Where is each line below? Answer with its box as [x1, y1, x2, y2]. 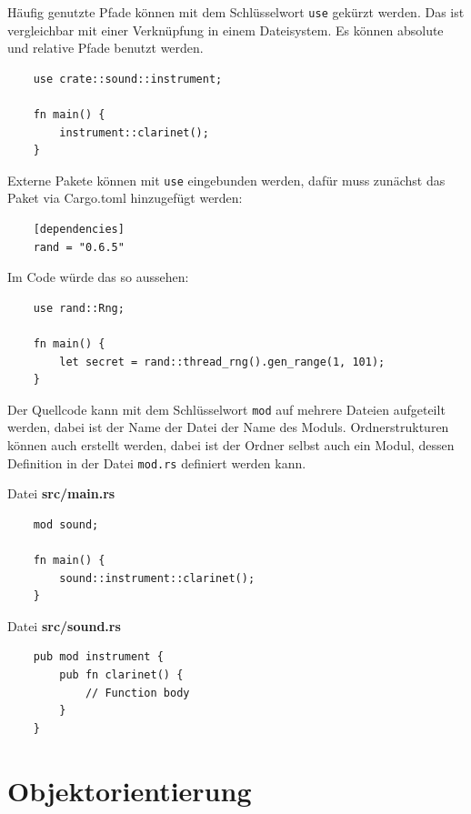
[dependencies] [33, 223, 125, 236]
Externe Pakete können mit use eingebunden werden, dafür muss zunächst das [7, 170, 446, 189]
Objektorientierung [7, 771, 252, 809]
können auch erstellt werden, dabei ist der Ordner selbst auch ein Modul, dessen [7, 436, 455, 455]
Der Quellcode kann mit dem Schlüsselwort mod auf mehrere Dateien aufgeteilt [7, 399, 446, 418]
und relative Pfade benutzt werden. [7, 38, 204, 57]
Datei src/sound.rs [7, 616, 121, 635]
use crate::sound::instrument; [33, 72, 223, 85]
